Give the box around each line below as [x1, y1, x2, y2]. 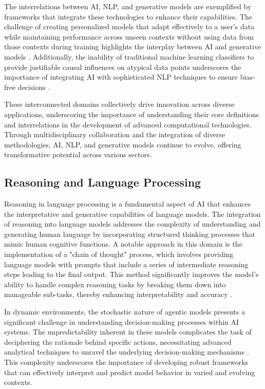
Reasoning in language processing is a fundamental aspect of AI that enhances [4, 198, 251, 209]
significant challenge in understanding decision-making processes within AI [4, 316, 239, 327]
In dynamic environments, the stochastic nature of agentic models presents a [4, 306, 245, 317]
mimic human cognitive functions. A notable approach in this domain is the [4, 238, 242, 249]
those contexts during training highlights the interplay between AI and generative [4, 41, 261, 52]
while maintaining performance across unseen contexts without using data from [4, 31, 254, 42]
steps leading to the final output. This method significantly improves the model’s [4, 269, 259, 280]
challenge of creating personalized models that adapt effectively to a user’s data [4, 21, 255, 32]
